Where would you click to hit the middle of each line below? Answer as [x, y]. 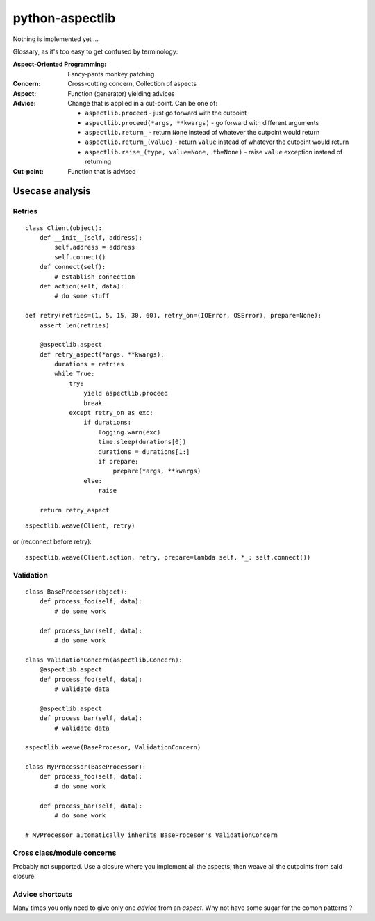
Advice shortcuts [43, 895]
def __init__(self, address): [91, 237]
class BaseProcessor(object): [77, 592]
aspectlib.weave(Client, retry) [80, 526]
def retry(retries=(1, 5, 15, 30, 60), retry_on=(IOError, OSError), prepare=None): [174, 316]
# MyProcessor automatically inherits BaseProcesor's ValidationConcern [151, 835]
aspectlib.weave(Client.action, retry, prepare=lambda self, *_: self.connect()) [168, 557]
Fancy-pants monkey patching [111, 74]
